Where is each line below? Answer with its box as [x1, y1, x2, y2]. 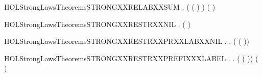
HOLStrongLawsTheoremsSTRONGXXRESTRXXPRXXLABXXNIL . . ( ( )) [4, 36, 250, 46]
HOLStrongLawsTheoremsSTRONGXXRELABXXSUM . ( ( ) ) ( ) [4, 2, 216, 12]
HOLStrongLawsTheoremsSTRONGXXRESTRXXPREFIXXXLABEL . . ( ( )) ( [4, 53, 258, 63]
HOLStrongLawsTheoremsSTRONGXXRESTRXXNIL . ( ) [4, 18, 190, 29]
